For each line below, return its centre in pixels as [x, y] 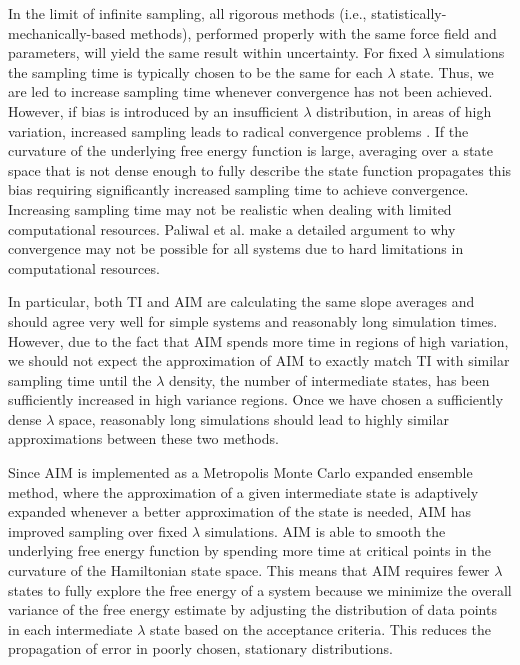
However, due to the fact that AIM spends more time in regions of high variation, [258, 340]
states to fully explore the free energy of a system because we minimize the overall [260, 589]
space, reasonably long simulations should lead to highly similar [254, 418]
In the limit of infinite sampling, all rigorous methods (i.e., [187, 13]
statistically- [409, 13]
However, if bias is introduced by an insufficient [153, 110]
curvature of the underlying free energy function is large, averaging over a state [251, 150]
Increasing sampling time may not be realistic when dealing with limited [230, 208]
